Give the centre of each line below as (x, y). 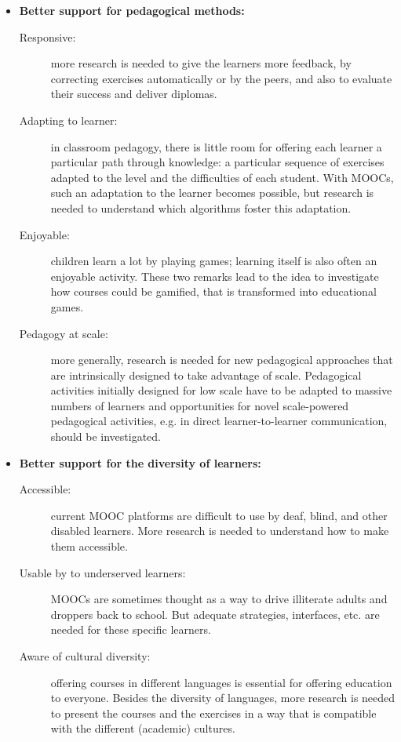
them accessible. (89, 546)
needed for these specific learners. (131, 629)
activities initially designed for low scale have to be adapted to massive (221, 390)
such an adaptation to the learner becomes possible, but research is (212, 193)
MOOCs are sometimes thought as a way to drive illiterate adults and (219, 599)
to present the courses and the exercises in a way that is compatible (213, 713)
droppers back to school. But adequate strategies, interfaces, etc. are (215, 614)
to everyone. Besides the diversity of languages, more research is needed (223, 698)
